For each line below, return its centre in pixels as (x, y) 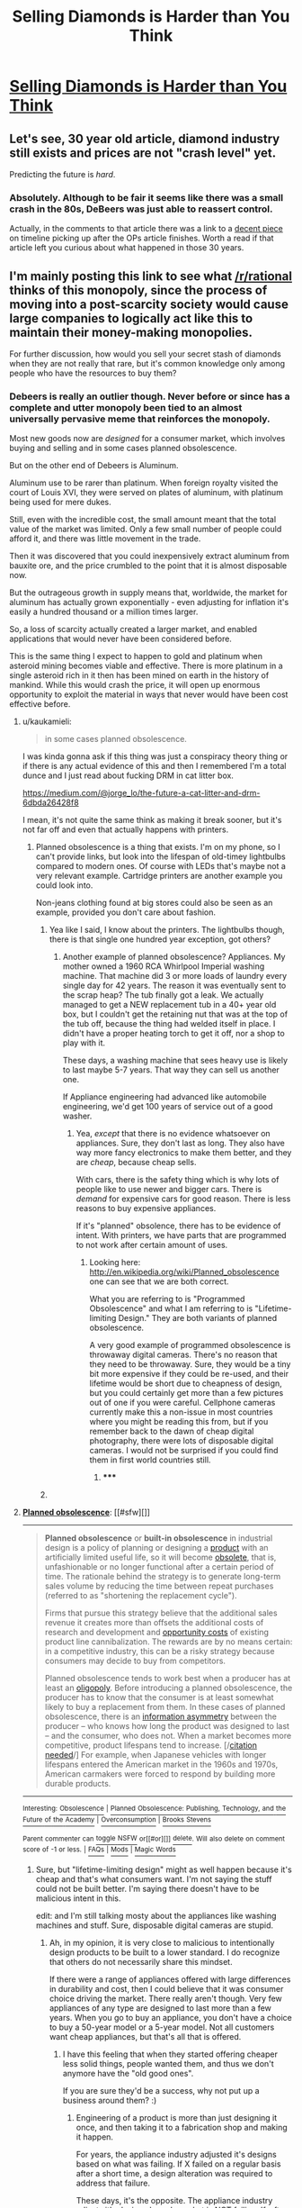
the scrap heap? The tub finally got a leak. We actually (163, 995)
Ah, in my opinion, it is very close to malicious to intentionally (162, 1943)
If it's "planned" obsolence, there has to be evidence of (178, 1226)
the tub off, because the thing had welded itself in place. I (169, 1024)
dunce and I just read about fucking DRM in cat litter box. (128, 775)
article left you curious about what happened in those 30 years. (127, 248)
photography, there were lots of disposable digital (182, 1441)
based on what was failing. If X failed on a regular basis (178, 2164)
